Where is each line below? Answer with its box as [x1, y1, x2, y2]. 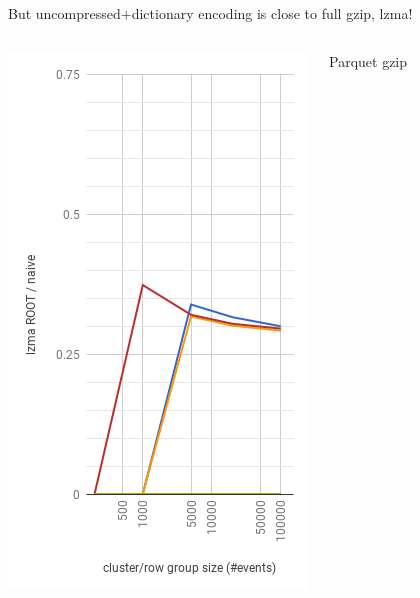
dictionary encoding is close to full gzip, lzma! [131, 3, 413, 23]
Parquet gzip [329, 50, 408, 71]
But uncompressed [8, 3, 121, 23]
